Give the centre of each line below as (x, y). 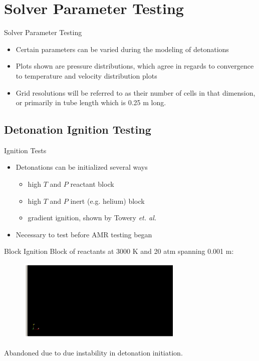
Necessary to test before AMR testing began (84, 234)
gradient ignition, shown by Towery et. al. (92, 218)
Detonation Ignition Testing (78, 129)
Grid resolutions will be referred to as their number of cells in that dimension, (136, 92)
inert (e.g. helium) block (107, 201)
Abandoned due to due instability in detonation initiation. (93, 353)
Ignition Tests (25, 150)
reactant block (92, 184)
